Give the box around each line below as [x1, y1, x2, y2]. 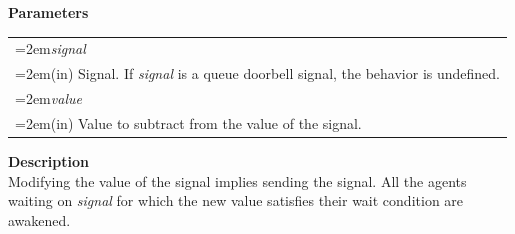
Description [8, 150, 90, 171]
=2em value [15, 88, 82, 109]
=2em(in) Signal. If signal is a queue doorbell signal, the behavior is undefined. [15, 63, 500, 84]
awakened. [8, 209, 71, 230]
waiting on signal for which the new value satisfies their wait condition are [8, 190, 464, 211]
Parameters [8, 2, 89, 22]
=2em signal [15, 38, 86, 59]
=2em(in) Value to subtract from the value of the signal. [15, 112, 362, 133]
